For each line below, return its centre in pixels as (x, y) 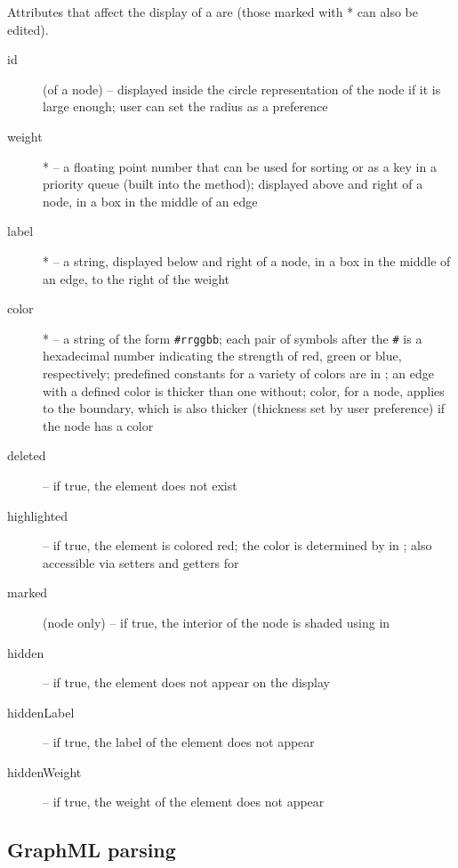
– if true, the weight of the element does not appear (184, 802)
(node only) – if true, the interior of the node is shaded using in (217, 622)
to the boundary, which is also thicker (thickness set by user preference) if (244, 408)
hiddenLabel (41, 712)
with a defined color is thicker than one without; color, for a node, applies (244, 390)
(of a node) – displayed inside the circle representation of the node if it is (242, 89)
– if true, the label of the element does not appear (179, 742)
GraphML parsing (92, 850)
